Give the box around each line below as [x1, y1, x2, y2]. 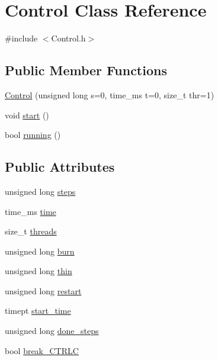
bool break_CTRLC [5, 344, 79, 356]
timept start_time [5, 304, 71, 317]
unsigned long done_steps [5, 324, 99, 337]
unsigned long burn [5, 245, 75, 257]
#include [5, 32, 38, 44]
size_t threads [5, 225, 57, 237]
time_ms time [5, 205, 56, 217]
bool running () [5, 128, 61, 141]
